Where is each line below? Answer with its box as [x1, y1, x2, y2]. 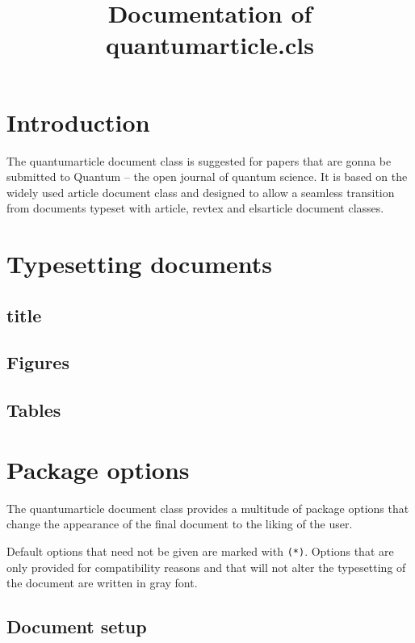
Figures [6, 350, 69, 375]
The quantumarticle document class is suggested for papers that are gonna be [6, 152, 392, 169]
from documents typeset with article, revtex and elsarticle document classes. [6, 200, 384, 216]
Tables [6, 397, 61, 422]
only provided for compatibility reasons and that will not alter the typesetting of [6, 558, 406, 575]
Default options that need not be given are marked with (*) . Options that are [6, 542, 394, 559]
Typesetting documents [6, 247, 273, 280]
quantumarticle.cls [105, 28, 315, 61]
